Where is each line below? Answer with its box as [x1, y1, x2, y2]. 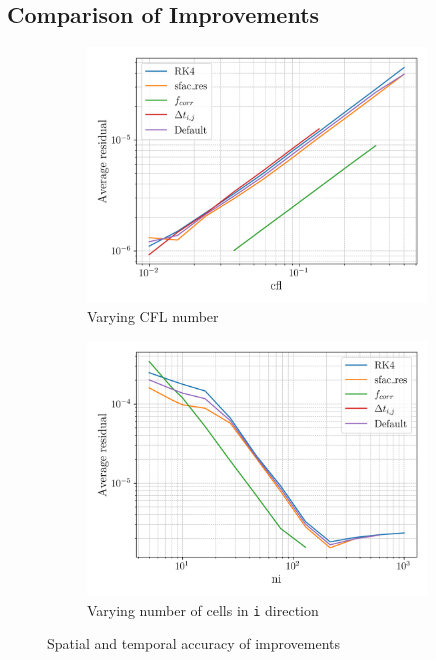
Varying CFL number [87, 306, 219, 327]
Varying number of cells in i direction [87, 599, 319, 620]
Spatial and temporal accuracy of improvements [47, 633, 341, 654]
